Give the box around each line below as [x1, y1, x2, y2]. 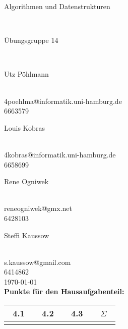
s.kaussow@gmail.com [4, 256, 71, 267]
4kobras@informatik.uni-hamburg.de [4, 149, 116, 159]
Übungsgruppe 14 [4, 35, 58, 45]
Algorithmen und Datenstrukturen [4, 1, 110, 11]
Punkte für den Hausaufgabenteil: [4, 286, 124, 297]
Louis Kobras [4, 122, 45, 133]
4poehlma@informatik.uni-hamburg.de [4, 95, 122, 106]
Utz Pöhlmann [4, 69, 49, 79]
